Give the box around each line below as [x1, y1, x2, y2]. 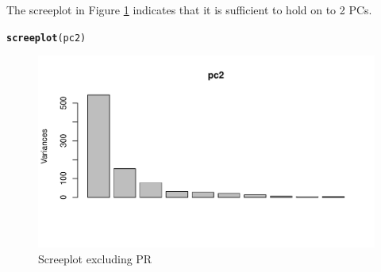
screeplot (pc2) [6, 32, 87, 44]
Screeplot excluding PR [38, 251, 152, 267]
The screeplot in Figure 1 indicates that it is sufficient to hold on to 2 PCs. [6, 2, 372, 17]
